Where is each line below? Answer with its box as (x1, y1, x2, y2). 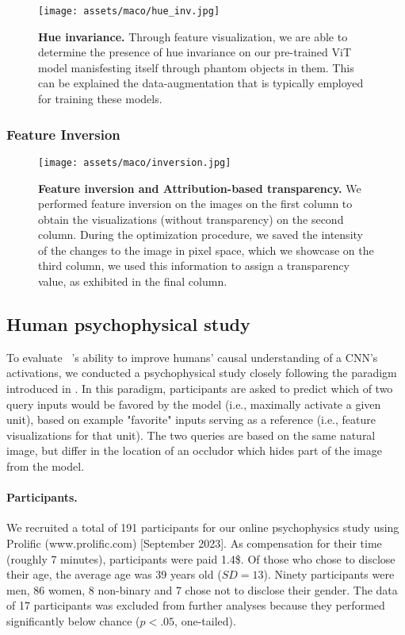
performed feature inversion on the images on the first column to (38, 195, 353, 212)
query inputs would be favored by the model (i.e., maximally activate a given (6, 395, 381, 412)
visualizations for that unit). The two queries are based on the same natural (6, 426, 376, 443)
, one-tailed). (174, 612, 236, 629)
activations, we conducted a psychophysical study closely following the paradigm (6, 364, 397, 381)
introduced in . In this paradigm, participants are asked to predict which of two (6, 380, 393, 397)
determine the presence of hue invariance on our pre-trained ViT (38, 44, 352, 60)
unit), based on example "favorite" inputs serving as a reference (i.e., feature (6, 411, 376, 428)
